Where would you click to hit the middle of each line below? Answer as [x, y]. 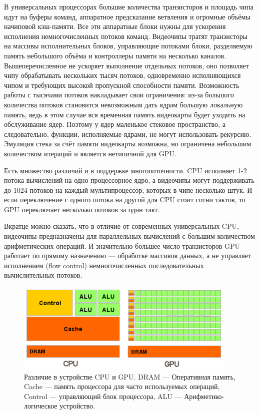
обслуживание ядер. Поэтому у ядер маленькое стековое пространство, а [115, 124]
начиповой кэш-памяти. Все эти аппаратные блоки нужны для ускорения [115, 26]
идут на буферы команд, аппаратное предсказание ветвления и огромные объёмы [127, 16]
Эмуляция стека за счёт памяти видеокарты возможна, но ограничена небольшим [128, 144]
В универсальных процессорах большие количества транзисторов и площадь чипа [129, 6]
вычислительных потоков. [43, 275]
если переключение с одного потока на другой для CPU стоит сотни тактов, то [125, 200]
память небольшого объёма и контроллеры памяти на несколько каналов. [115, 55]
